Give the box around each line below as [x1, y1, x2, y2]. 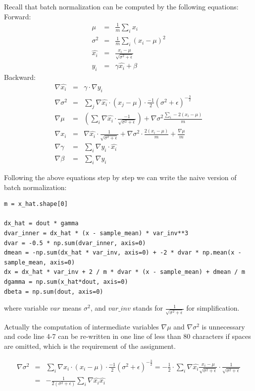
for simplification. [186, 303, 240, 313]
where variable [4, 303, 48, 313]
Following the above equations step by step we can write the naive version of [4, 172, 237, 182]
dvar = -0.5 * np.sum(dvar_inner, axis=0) [4, 239, 146, 247]
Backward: [4, 71, 36, 82]
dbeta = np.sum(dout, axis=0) [4, 288, 103, 295]
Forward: [4, 11, 31, 21]
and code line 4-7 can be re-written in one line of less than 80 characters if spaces [4, 331, 251, 341]
